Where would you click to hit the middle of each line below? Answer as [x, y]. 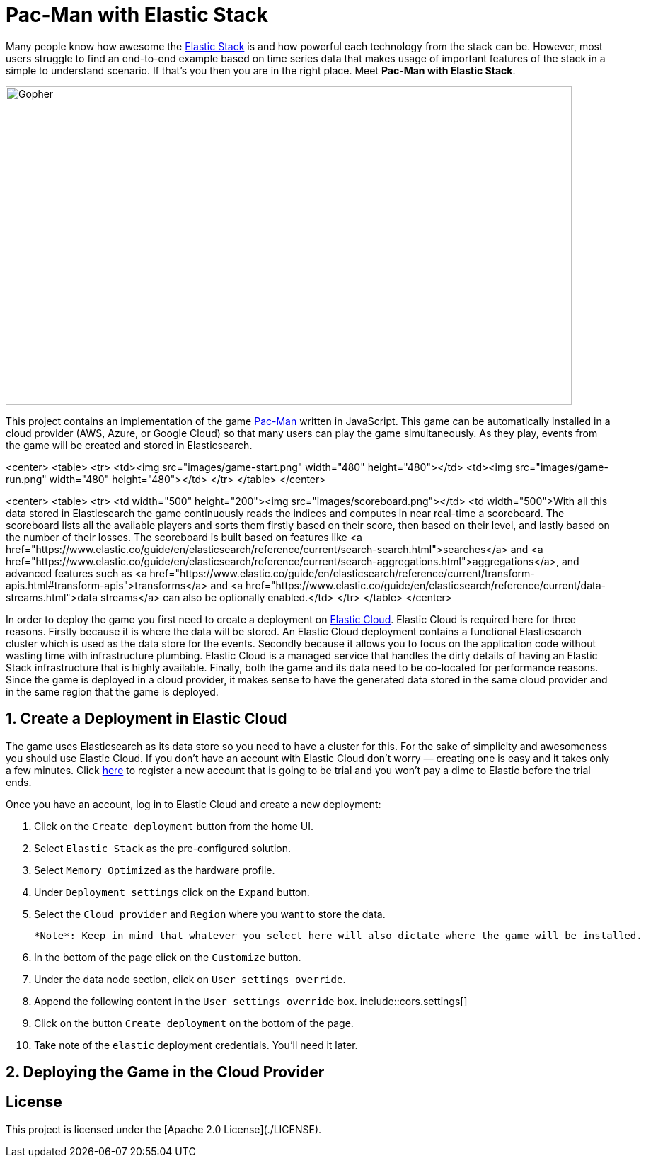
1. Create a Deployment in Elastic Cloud [146, 719]
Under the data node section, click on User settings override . [190, 979]
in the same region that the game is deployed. [112, 691]
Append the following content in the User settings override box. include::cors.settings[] [251, 1001]
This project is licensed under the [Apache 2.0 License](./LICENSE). [164, 1129]
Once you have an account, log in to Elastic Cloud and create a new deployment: [194, 804]
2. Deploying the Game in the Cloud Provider [165, 1072]
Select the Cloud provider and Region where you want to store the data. [210, 914]
